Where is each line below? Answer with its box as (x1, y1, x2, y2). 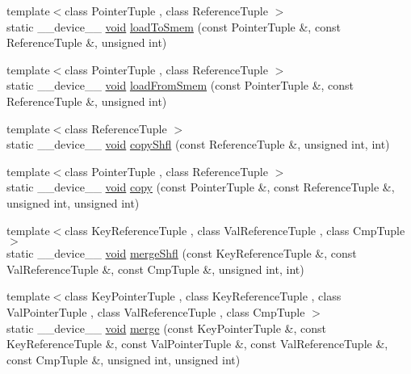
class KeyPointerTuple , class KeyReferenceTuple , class (65, 288, 342, 305)
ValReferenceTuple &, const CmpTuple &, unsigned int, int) (6, 260, 304, 277)
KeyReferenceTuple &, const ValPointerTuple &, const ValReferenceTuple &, (6, 335, 388, 352)
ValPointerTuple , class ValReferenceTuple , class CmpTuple (6, 303, 305, 320)
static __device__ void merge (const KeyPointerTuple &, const (6, 319, 327, 336)
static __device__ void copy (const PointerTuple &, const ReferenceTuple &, (6, 179, 395, 195)
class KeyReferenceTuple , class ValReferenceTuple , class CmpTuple (65, 221, 405, 238)
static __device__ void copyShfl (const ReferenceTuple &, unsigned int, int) (6, 136, 390, 153)
